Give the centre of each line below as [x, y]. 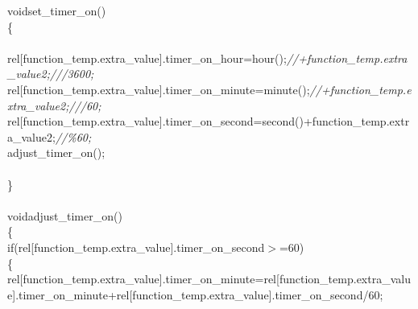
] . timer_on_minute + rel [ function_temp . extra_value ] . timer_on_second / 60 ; [198, 294]
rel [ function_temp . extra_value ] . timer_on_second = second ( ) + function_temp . [199, 121]
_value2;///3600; [51, 74]
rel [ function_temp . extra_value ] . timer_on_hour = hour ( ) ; [147, 58]
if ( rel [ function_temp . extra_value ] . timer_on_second [136, 247]
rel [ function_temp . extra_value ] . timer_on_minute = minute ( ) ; [159, 89]
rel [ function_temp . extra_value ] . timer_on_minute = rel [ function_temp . [182, 279]
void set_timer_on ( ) [57, 10]
